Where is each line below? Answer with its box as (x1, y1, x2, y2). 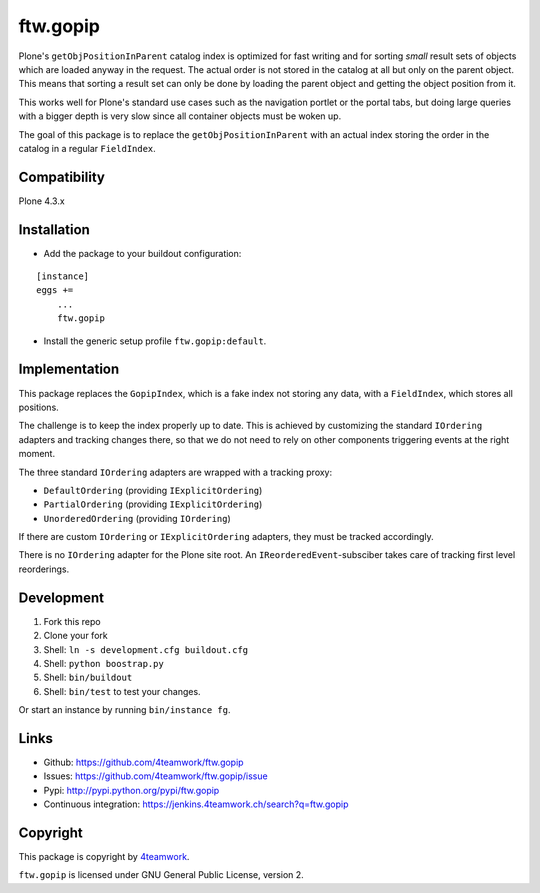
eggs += (36, 285, 74, 296)
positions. (18, 401, 59, 413)
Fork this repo (43, 615, 101, 627)
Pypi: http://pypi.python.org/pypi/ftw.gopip (43, 784, 220, 796)
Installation (18, 221, 90, 238)
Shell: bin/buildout (43, 671, 133, 684)
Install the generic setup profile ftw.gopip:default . (43, 335, 267, 347)
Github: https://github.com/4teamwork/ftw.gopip (43, 756, 244, 769)
